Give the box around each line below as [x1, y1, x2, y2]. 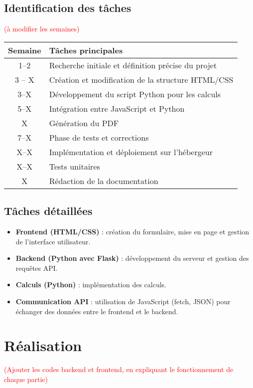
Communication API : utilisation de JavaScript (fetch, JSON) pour [15, 296, 231, 306]
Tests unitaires [49, 160, 100, 172]
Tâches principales [49, 44, 123, 56]
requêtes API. [15, 262, 58, 273]
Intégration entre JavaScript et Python [49, 102, 185, 114]
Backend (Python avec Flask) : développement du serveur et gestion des [15, 253, 249, 263]
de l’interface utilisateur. [15, 236, 91, 246]
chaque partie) [4, 374, 48, 384]
